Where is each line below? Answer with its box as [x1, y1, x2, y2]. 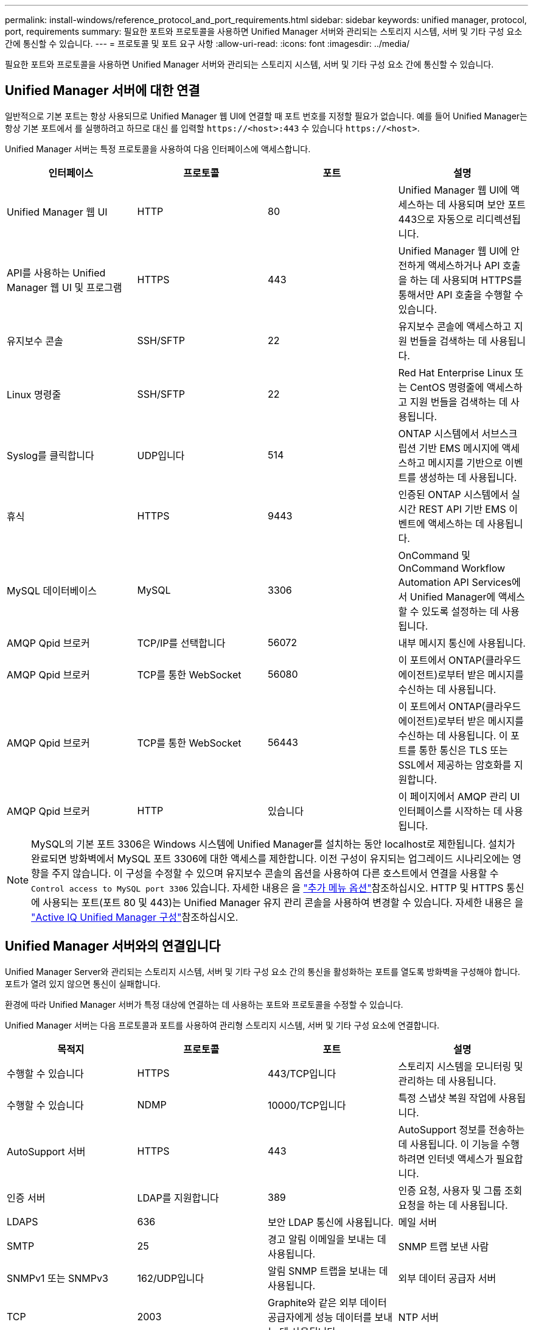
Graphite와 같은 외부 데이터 [268, 1296, 387, 1309]
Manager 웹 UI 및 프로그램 [7, 281, 122, 294]
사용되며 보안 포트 [448, 198, 526, 211]
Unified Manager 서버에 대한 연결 [5, 83, 200, 99]
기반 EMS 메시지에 [419, 442, 500, 454]
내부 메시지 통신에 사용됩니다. [398, 636, 526, 649]
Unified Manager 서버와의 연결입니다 [5, 938, 221, 954]
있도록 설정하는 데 [421, 605, 499, 617]
